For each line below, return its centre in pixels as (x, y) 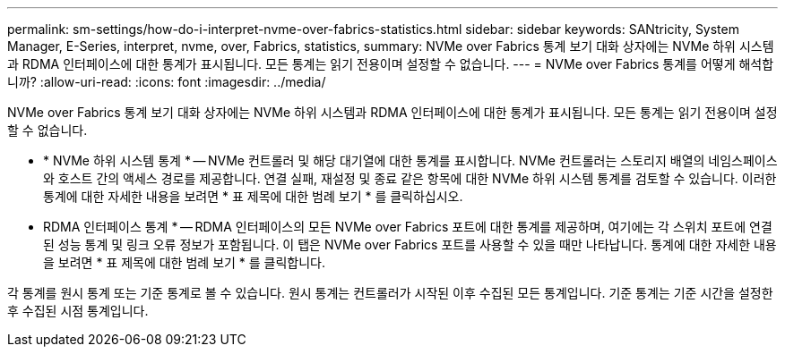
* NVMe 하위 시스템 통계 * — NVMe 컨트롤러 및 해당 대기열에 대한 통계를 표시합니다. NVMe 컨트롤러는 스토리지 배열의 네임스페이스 (410, 160)
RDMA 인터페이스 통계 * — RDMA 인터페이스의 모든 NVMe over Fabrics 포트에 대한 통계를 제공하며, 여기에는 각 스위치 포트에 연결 (408, 227)
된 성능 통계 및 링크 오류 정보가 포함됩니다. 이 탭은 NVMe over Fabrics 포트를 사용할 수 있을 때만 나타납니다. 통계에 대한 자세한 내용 (410, 244)
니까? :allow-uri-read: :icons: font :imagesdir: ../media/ (167, 82)
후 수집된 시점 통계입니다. (78, 311)
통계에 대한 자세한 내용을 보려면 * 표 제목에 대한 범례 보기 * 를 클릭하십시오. (253, 196)
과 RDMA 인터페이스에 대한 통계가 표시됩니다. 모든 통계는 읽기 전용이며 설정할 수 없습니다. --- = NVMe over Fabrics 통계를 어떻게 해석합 (391, 64)
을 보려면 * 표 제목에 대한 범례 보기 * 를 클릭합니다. (185, 262)
